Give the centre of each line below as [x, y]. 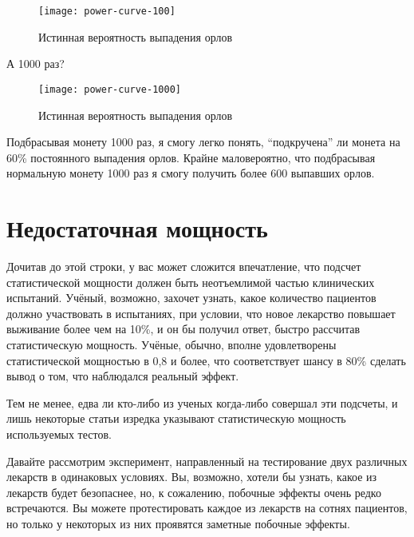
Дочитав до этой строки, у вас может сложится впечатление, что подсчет [184, 266]
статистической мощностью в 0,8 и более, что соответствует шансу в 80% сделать [206, 360]
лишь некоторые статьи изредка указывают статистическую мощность [176, 418]
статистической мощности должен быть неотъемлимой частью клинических [191, 282]
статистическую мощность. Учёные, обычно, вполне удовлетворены [172, 344]
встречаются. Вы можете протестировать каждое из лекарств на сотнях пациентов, [207, 508]
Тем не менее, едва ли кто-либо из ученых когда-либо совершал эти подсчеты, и [202, 402]
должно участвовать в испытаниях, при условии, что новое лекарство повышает [201, 313]
